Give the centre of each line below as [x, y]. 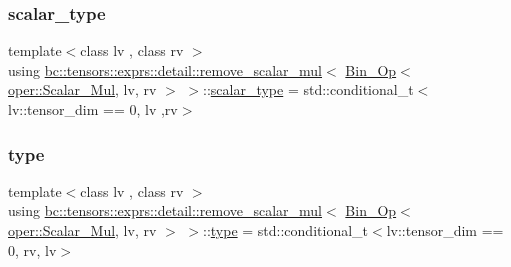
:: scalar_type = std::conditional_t [308, 89]
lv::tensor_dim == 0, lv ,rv [93, 109]
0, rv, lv [32, 249]
